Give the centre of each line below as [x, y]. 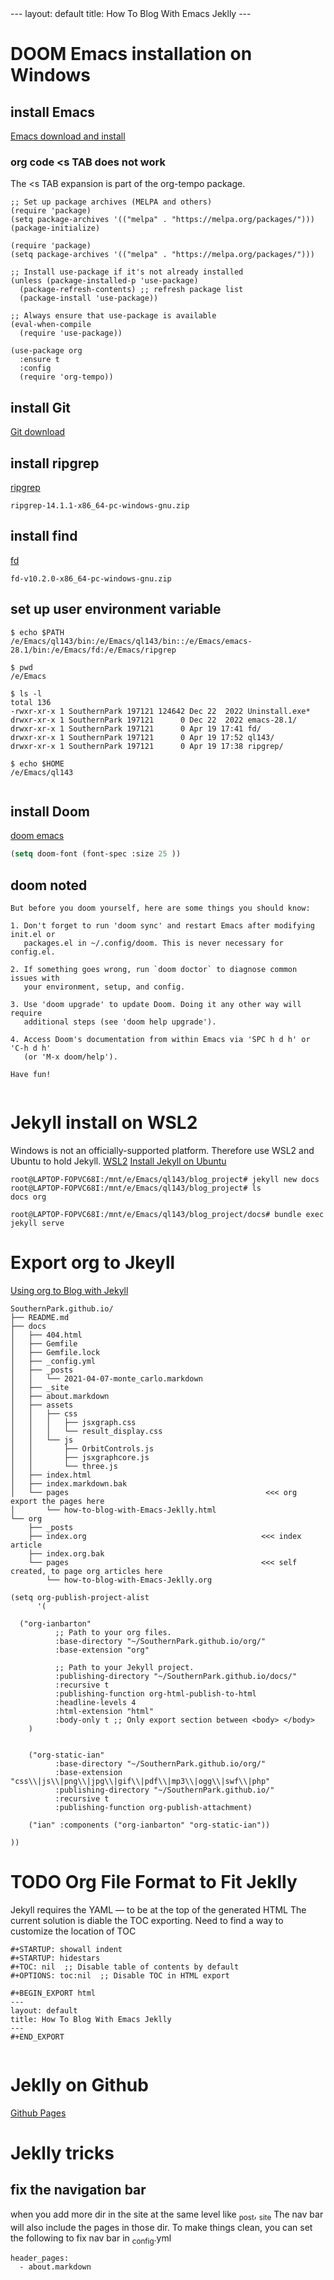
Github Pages [38, 2113]
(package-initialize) [55, 228]
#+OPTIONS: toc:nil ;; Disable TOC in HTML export [120, 1975]
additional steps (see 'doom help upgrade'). [120, 1022]
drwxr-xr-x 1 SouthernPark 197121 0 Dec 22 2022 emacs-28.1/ [154, 720]
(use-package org [46, 351]
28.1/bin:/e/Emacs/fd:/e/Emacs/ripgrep [93, 650]
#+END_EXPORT [37, 2037]
